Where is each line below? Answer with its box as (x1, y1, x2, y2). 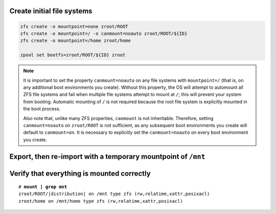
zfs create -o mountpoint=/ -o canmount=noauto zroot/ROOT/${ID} (20, 31, 188, 36)
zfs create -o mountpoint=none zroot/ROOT (20, 23, 128, 29)
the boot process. (23, 106, 61, 112)
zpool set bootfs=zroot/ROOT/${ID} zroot (20, 52, 126, 58)
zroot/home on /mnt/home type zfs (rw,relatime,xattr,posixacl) (18, 198, 183, 204)
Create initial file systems (9, 7, 93, 15)
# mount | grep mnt (18, 184, 67, 190)
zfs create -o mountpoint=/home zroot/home (20, 38, 131, 43)
